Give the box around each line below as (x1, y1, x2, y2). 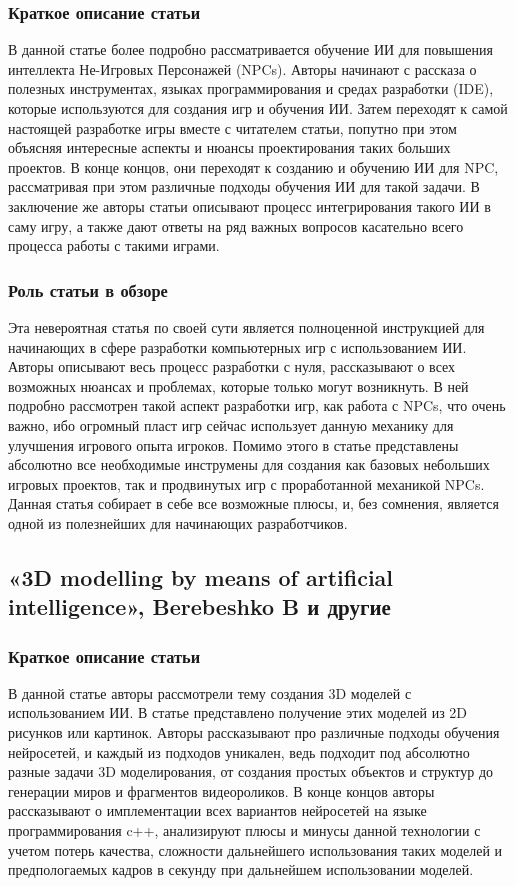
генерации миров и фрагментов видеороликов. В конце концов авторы (8, 780, 435, 801)
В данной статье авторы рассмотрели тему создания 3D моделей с (8, 682, 412, 703)
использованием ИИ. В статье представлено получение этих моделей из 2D (8, 702, 468, 723)
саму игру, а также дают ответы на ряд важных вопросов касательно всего (8, 215, 464, 236)
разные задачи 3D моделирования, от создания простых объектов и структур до (8, 761, 494, 782)
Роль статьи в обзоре (8, 277, 168, 302)
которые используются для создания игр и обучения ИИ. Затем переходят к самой (8, 98, 508, 118)
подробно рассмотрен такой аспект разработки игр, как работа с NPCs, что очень (8, 395, 506, 416)
